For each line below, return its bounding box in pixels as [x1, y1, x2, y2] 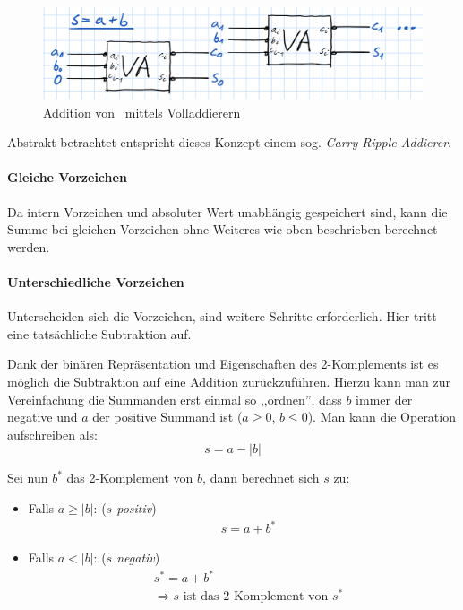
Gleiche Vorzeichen [7, 168, 127, 187]
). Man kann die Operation [307, 407, 456, 426]
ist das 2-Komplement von [183, 590, 329, 604]
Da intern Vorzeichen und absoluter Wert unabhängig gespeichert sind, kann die [7, 202, 448, 221]
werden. [7, 237, 50, 256]
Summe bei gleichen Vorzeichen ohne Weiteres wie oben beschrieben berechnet [7, 220, 438, 239]
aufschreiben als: [7, 424, 98, 443]
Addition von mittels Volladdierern [43, 102, 241, 121]
